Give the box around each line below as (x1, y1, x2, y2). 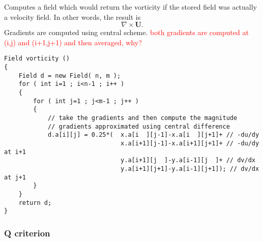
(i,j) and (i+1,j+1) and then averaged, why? (4, 37, 142, 47)
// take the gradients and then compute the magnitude (47, 114, 238, 122)
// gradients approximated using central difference (47, 123, 230, 130)
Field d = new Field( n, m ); (18, 72, 121, 79)
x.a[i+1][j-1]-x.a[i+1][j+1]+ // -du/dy (121, 139, 259, 147)
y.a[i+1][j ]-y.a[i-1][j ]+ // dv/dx (121, 157, 255, 164)
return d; (18, 199, 52, 206)
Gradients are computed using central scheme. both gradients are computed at (4, 27, 249, 38)
